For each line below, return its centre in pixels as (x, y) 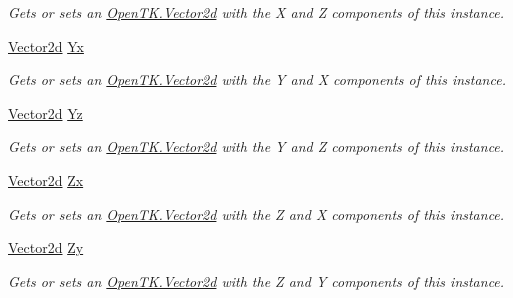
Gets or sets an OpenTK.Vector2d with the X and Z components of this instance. (256, 12)
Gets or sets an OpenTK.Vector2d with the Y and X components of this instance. (257, 79)
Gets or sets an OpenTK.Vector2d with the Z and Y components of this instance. (256, 280)
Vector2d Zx (46, 179)
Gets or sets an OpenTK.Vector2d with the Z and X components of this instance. (256, 213)
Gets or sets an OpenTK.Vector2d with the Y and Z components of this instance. (256, 146)
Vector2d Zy (46, 247)
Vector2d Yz (45, 112)
